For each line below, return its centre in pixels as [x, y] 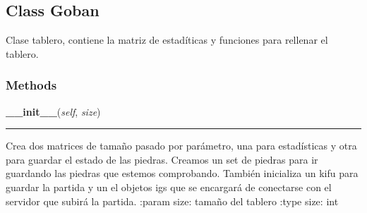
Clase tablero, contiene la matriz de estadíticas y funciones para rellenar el [167, 40]
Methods [31, 85]
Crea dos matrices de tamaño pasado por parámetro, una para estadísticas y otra [181, 146]
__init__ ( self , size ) [53, 111]
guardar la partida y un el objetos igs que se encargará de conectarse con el [169, 187]
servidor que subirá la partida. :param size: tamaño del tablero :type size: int [172, 201]
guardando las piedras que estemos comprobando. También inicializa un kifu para [182, 173]
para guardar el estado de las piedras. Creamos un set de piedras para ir [162, 159]
